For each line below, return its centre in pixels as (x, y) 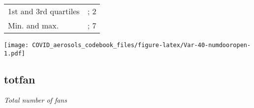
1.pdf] (15, 53)
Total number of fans (35, 99)
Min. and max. (33, 25)
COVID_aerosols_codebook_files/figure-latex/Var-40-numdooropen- (142, 45)
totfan (20, 79)
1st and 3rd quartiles (44, 11)
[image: (16, 45)
